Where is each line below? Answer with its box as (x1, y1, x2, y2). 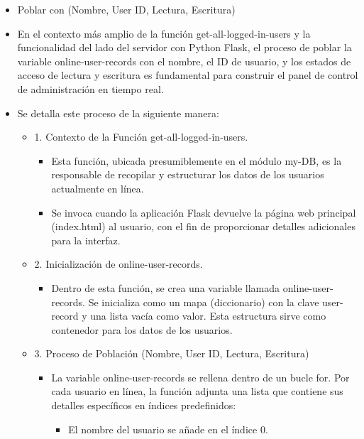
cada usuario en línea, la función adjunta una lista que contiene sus (51, 384, 343, 399)
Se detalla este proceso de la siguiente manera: (17, 105, 219, 120)
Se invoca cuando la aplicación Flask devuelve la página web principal (51, 205, 356, 220)
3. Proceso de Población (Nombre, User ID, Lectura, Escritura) (34, 346, 309, 361)
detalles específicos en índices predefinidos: (51, 398, 236, 413)
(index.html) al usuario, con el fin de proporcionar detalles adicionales (51, 219, 355, 234)
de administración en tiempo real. (17, 81, 164, 96)
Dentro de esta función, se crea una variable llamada (51, 280, 280, 295)
